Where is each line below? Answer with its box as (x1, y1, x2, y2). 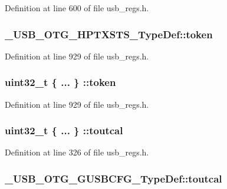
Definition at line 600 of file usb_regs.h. (5, 2, 149, 14)
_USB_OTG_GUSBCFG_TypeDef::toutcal (5, 171, 222, 185)
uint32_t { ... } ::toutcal (5, 123, 123, 138)
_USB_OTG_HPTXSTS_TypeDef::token (5, 26, 213, 41)
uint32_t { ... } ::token (5, 75, 116, 89)
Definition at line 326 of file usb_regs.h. (5, 146, 149, 158)
